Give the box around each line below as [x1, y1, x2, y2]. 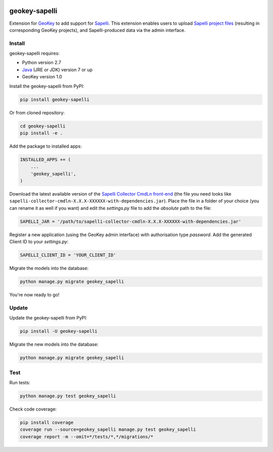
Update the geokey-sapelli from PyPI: [9, 315, 87, 321]
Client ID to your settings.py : [9, 239, 69, 245]
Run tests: [9, 379, 30, 385]
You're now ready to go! [9, 292, 60, 298]
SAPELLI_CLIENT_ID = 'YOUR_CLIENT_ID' [20, 252, 116, 258]
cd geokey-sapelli [20, 123, 66, 129]
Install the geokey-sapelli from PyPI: [9, 83, 84, 89]
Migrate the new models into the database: [9, 341, 99, 347]
